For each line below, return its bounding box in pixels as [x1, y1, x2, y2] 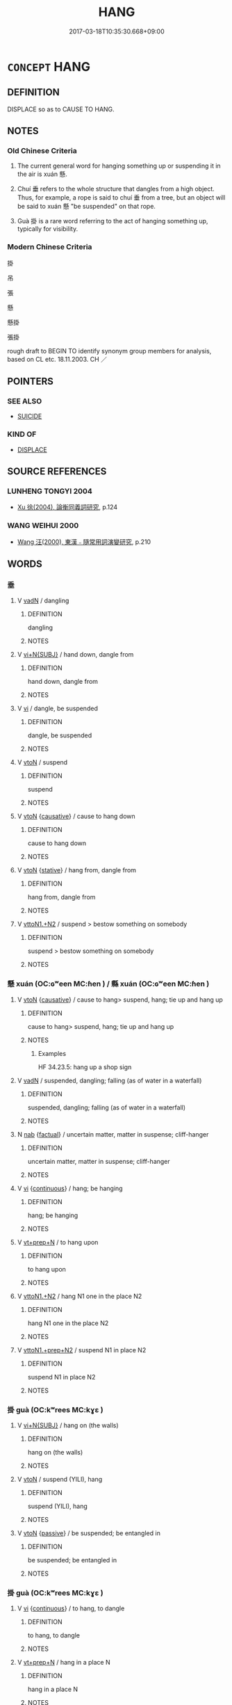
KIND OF [7, 429, 37, 439]
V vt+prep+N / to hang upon [17, 1238, 99, 1246]
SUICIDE [17, 412, 42, 421]
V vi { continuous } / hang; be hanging [17, 1184, 123, 1192]
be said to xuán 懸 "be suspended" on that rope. [17, 202, 156, 211]
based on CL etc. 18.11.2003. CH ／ [7, 355, 108, 363]
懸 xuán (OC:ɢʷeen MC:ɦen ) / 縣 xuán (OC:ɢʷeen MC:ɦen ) [7, 979, 210, 988]
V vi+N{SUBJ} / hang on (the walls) [17, 1420, 119, 1430]
